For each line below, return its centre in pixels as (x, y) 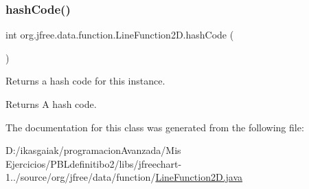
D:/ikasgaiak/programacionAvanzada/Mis (93, 150)
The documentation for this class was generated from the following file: (155, 127)
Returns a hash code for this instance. (85, 81)
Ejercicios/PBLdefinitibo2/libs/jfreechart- (94, 163)
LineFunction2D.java (199, 177)
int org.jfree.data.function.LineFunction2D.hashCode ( (120, 35)
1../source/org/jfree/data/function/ (81, 177)
